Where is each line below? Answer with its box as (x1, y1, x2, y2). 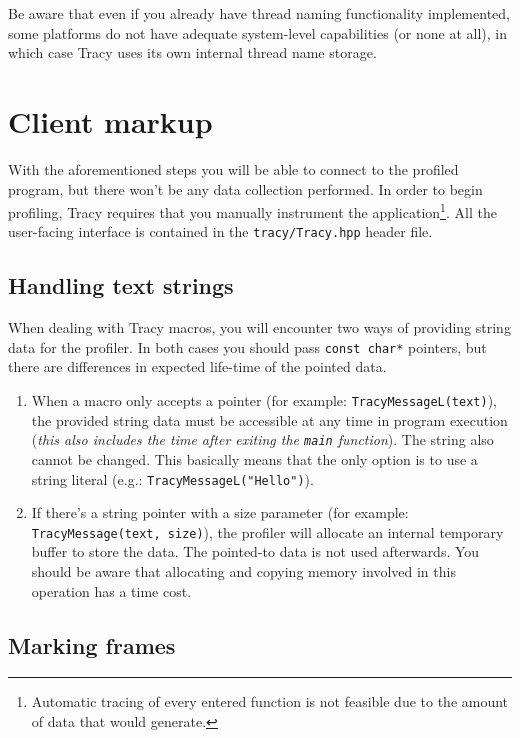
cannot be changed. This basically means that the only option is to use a (31, 448, 478, 469)
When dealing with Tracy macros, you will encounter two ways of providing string (8, 317, 511, 338)
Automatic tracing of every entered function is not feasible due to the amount (31, 691, 509, 712)
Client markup (8, 100, 213, 141)
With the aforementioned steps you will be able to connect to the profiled (8, 158, 459, 179)
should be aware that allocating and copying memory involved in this (31, 561, 456, 582)
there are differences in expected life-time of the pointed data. (8, 356, 387, 377)
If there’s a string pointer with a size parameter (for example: (31, 502, 409, 523)
